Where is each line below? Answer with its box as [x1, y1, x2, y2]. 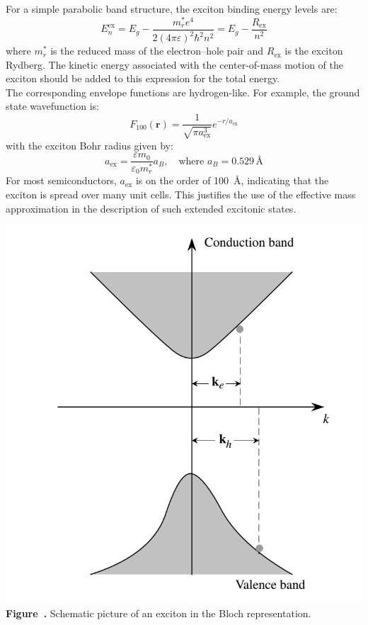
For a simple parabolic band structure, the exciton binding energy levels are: [6, 1, 338, 16]
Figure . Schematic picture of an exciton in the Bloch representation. [6, 606, 311, 621]
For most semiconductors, [6, 173, 117, 188]
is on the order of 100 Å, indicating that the [135, 173, 329, 188]
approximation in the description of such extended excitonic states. [6, 201, 297, 215]
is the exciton [284, 43, 343, 58]
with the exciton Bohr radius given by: [6, 137, 173, 152]
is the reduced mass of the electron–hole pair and [50, 43, 264, 58]
